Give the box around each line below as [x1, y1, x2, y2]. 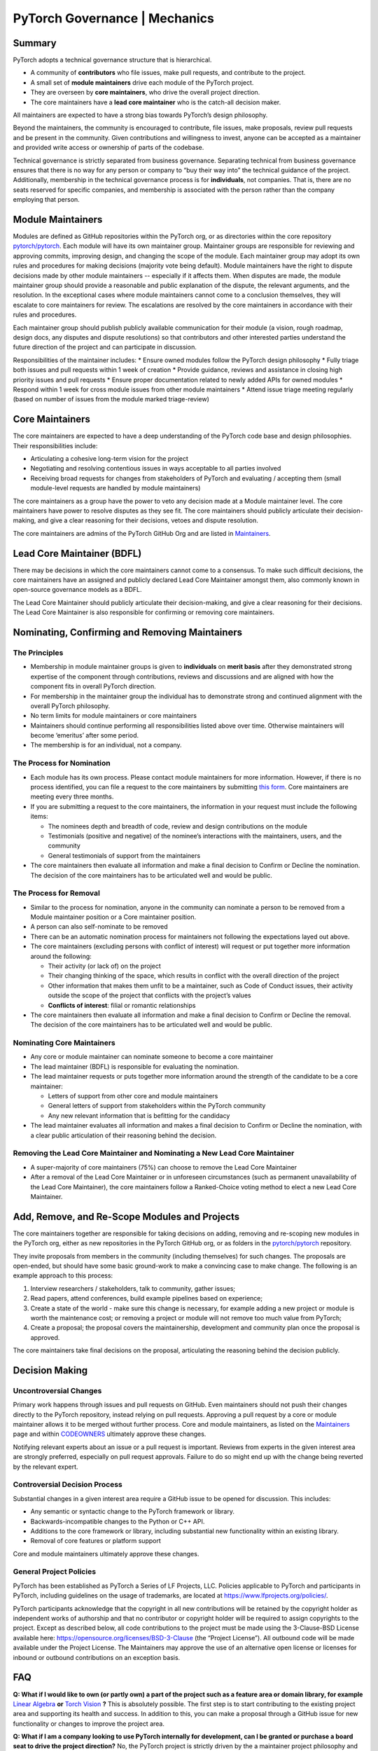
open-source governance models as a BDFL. [13, 586, 143, 594]
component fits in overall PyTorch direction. [30, 682, 157, 691]
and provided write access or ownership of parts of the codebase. [13, 144, 204, 152]
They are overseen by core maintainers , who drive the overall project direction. [30, 88, 260, 97]
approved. [30, 1333, 60, 1341]
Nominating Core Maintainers [13, 1038, 115, 1048]
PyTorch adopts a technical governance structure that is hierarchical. [13, 56, 212, 64]
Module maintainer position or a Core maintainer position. [30, 913, 196, 921]
